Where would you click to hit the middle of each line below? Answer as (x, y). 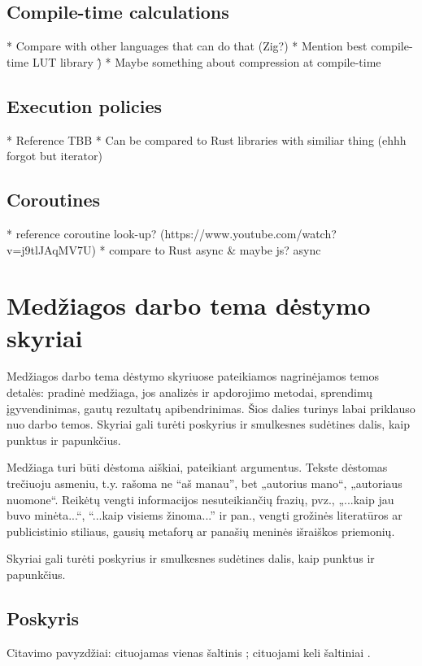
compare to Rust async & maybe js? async (215, 249)
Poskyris (43, 618)
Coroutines (54, 200)
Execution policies (85, 105)
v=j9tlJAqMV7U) (51, 249)
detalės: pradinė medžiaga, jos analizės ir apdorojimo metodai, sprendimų (190, 392)
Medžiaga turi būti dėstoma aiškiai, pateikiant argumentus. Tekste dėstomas (197, 467)
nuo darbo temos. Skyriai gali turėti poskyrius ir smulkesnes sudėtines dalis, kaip (208, 424)
